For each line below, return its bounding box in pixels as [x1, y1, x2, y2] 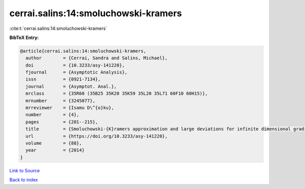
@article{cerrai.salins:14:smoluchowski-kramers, [20, 48, 146, 54]
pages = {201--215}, [25, 119, 99, 125]
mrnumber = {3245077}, [25, 98, 96, 103]
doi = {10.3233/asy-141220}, [25, 62, 125, 68]
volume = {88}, [25, 140, 82, 146]
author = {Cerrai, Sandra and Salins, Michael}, [25, 55, 168, 61]
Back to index [9, 177, 38, 183]
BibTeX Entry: [9, 34, 39, 41]
